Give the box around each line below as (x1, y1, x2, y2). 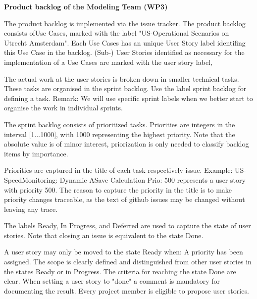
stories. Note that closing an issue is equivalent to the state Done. (4, 230, 204, 240)
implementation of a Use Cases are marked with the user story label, (4, 56, 212, 67)
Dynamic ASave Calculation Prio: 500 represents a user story (59, 174, 246, 185)
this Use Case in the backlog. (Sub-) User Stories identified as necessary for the (4, 47, 245, 57)
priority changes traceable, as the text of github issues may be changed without (4, 194, 245, 204)
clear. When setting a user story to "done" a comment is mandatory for (4, 276, 220, 286)
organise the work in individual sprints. (4, 102, 123, 113)
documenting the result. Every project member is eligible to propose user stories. (4, 285, 249, 296)
